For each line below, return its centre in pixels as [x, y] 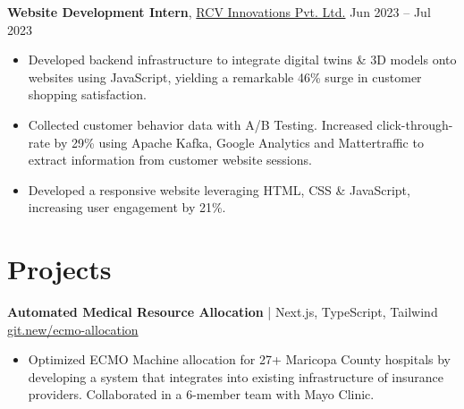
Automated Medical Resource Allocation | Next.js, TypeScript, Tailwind [223, 312]
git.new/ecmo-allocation [73, 329]
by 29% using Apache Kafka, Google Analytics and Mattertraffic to [239, 142]
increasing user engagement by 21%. [127, 207]
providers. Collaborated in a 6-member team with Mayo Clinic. [201, 394]
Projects [59, 269]
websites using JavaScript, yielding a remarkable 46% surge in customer [225, 77]
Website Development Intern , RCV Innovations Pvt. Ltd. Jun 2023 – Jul [219, 12]
